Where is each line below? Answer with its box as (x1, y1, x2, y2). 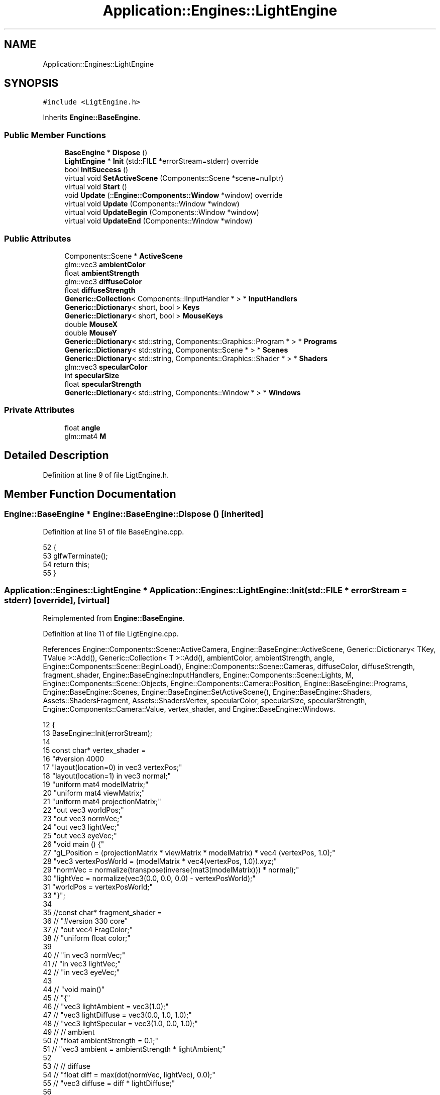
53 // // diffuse (43, 1061, 90, 1070)
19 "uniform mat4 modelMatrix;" (43, 780, 149, 789)
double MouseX (64, 319, 118, 328)
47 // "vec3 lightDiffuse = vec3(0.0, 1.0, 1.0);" (43, 1010, 192, 1019)
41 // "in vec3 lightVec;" (43, 959, 121, 968)
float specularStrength (64, 379, 141, 388)
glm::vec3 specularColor (64, 362, 148, 371)
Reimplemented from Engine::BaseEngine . (43, 613, 185, 622)
